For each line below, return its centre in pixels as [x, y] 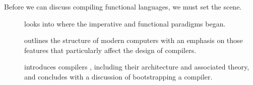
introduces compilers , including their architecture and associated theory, [137, 67]
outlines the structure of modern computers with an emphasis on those [134, 40]
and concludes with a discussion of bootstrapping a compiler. [118, 76]
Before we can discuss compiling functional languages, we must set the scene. [123, 6]
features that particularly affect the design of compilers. [110, 50]
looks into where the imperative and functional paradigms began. [125, 23]
